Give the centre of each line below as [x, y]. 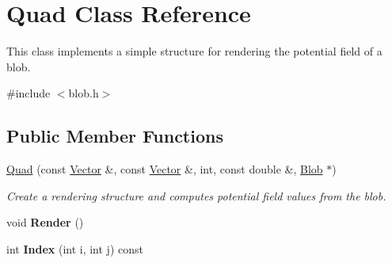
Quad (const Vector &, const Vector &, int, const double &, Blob [165, 169]
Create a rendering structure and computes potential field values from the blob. [196, 195]
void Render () [45, 222]
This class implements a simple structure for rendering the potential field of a [194, 51]
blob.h [84, 93]
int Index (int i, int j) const [75, 248]
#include [29, 93]
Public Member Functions [115, 136]
